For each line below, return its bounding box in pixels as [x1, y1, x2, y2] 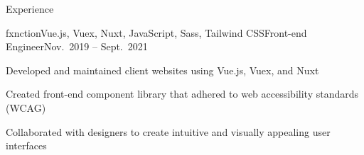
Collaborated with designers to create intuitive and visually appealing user [6, 124, 331, 139]
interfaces [6, 138, 47, 153]
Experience [6, 1, 54, 16]
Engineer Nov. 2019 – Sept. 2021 [6, 39, 148, 54]
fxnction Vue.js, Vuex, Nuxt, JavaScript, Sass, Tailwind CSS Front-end [6, 25, 307, 40]
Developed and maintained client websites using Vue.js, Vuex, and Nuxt [6, 62, 319, 77]
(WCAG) [6, 100, 46, 115]
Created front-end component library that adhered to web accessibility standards [6, 86, 359, 101]
